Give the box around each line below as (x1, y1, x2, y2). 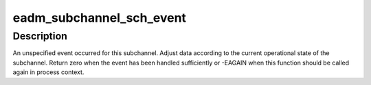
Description (12, 30, 68, 42)
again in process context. (12, 68, 85, 76)
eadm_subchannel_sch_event (12, 10, 187, 25)
